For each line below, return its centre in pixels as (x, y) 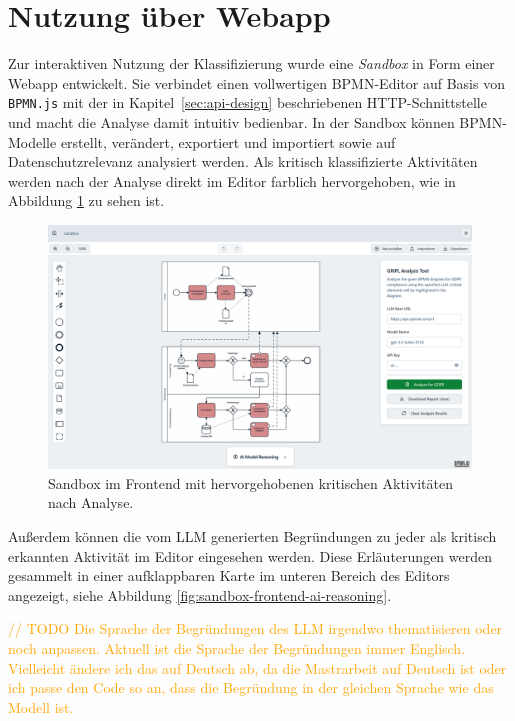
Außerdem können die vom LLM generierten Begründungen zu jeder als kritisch (252, 536)
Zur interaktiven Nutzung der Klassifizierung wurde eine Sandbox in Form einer (251, 63)
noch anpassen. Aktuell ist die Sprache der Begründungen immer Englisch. (237, 647)
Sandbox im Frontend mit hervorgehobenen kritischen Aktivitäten (250, 482)
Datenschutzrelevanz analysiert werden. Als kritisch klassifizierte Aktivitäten (243, 161)
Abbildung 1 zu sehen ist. (86, 200)
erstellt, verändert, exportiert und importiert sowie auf (228, 141)
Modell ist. (41, 706)
